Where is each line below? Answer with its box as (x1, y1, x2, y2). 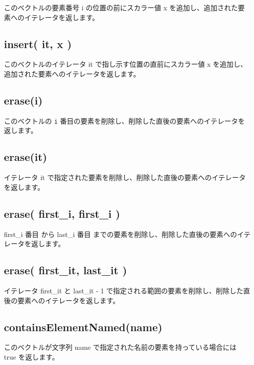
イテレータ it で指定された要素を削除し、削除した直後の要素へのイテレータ (4, 172, 246, 182)
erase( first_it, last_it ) (4, 262, 127, 278)
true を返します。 (4, 352, 59, 362)
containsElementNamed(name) (4, 319, 162, 334)
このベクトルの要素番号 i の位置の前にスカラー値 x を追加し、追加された (4, 2, 238, 12)
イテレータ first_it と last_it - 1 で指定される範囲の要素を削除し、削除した (4, 286, 244, 296)
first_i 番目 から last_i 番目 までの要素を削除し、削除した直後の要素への (4, 229, 237, 239)
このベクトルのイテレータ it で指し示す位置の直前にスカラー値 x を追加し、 (4, 59, 248, 69)
